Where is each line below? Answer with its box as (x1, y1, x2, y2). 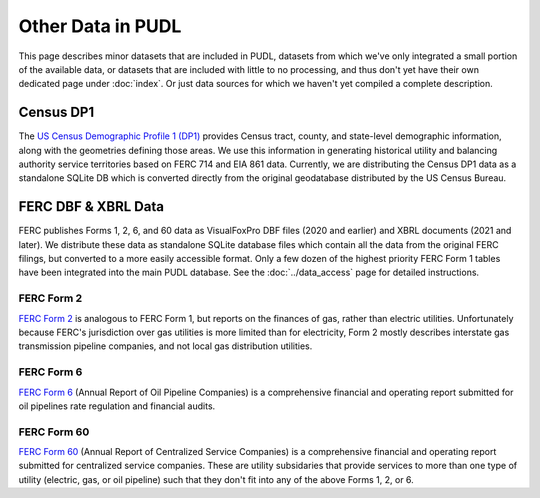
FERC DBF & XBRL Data (18, 198, 165, 215)
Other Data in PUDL (18, 15, 182, 37)
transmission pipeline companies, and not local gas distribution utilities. (18, 340, 313, 352)
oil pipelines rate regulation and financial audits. (18, 400, 216, 412)
